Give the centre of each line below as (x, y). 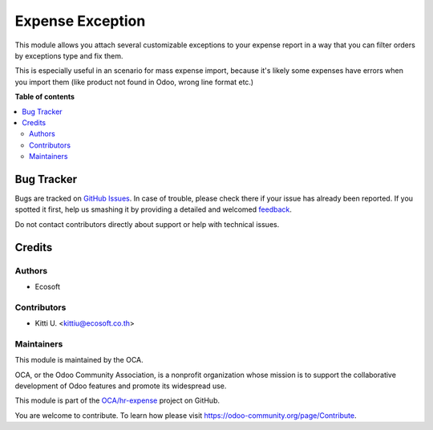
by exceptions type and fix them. (69, 55)
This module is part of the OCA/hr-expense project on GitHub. (117, 400)
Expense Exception (80, 21)
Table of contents (45, 97)
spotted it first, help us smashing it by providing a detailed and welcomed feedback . (154, 209)
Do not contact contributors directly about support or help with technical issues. (147, 224)
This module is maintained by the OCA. (79, 360)
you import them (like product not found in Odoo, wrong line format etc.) (134, 82)
